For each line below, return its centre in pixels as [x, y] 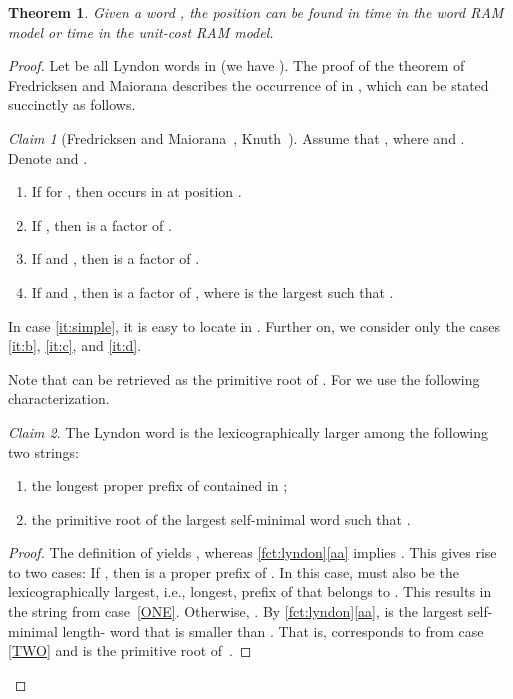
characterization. [59, 398]
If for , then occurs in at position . [136, 191]
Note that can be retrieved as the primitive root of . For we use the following [244, 378]
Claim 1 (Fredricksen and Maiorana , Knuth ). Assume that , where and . [236, 137]
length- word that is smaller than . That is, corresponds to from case [273, 630]
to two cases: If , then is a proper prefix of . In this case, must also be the [233, 571]
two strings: [43, 451]
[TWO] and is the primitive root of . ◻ [130, 650]
